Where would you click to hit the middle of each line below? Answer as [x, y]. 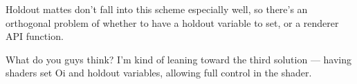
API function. [35, 36]
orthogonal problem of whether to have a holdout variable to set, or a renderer [172, 22]
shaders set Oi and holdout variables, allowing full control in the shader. [159, 73]
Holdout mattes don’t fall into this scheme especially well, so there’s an [157, 9]
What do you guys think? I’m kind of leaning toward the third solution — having [179, 59]
